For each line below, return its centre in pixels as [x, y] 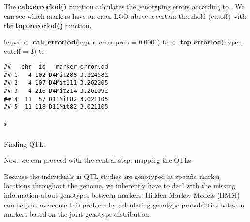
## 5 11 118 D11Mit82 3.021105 [56, 107]
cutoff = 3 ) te [24, 51]
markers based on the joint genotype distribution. [78, 214]
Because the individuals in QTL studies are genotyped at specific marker [112, 176]
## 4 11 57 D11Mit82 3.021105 [56, 99]
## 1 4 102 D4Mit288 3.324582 [56, 75]
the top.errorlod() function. [48, 25]
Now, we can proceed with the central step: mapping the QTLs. [99, 160]
